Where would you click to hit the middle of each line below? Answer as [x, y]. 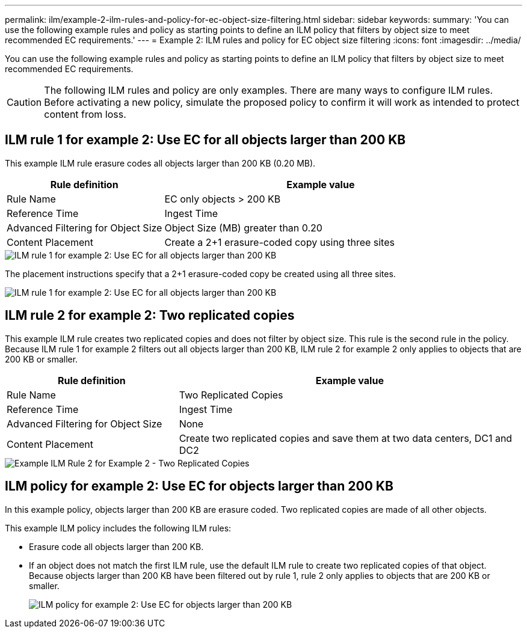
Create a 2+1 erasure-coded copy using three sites [279, 242]
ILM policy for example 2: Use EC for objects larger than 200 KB [199, 486]
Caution [24, 102]
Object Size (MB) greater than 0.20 [243, 228]
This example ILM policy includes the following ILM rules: [118, 528]
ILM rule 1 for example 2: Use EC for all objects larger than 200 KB [205, 140]
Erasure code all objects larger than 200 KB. [116, 546]
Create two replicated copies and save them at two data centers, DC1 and [346, 438]
